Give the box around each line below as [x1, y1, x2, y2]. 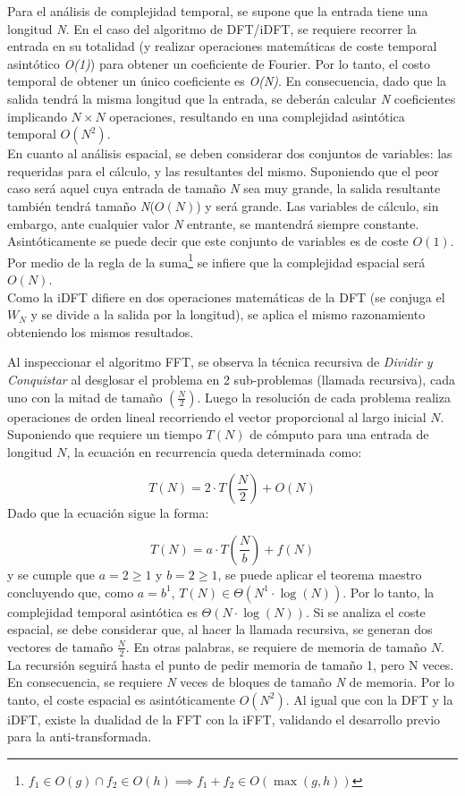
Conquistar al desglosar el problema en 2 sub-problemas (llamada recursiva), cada [7, 369, 455, 388]
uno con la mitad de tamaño [7, 387, 163, 406]
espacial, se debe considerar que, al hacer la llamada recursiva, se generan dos [7, 620, 433, 639]
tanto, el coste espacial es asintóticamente [7, 690, 235, 708]
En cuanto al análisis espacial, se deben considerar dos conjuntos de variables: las [7, 144, 452, 163]
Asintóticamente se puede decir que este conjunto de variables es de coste [7, 232, 409, 250]
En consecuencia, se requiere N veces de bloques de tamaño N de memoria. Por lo [7, 673, 454, 691]
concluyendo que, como [7, 582, 134, 601]
